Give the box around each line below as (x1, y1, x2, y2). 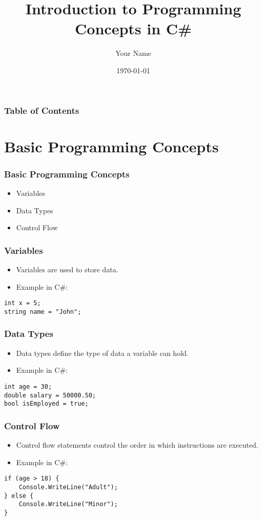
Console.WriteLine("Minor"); (18, 501, 118, 508)
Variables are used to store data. (16, 264, 118, 275)
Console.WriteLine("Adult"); (18, 483, 118, 491)
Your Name (115, 48, 151, 58)
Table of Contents (4, 104, 79, 116)
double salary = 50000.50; (4, 391, 96, 399)
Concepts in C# (75, 18, 192, 39)
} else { (4, 492, 34, 499)
